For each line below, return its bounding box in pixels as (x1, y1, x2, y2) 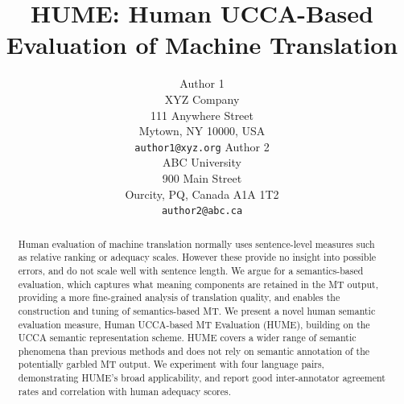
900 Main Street (162, 169, 242, 186)
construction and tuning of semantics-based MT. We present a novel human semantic (18, 303, 376, 317)
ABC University (163, 154, 241, 171)
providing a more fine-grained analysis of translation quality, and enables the (18, 291, 340, 304)
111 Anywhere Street (150, 106, 254, 123)
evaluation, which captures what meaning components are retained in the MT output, (18, 277, 378, 291)
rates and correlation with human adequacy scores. (18, 384, 232, 398)
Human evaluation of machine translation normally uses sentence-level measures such (18, 237, 375, 250)
